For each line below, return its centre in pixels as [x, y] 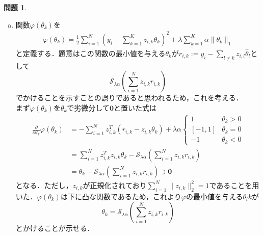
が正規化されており [115, 185]
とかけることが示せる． [55, 228]
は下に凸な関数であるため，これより [121, 196]
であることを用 [234, 185]
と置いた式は [135, 107]
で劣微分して [88, 107]
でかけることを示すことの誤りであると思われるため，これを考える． [129, 98]
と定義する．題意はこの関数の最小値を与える [90, 53]
